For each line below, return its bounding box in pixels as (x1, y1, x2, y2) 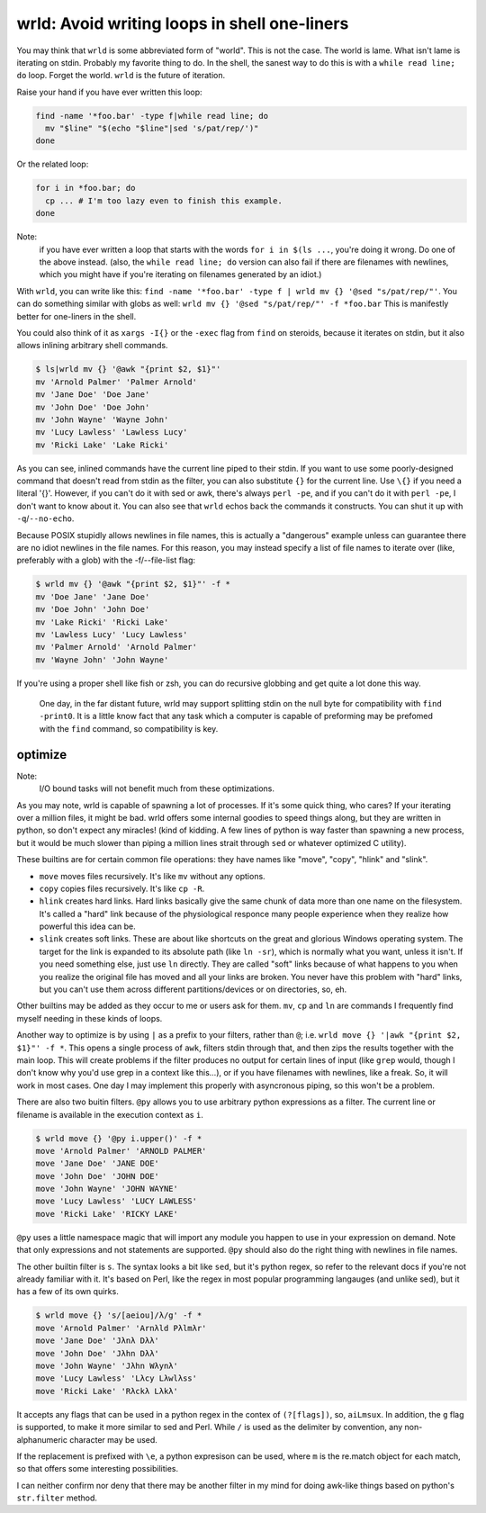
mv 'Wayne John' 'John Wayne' (35, 654, 169, 665)
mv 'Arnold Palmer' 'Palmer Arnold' (35, 376, 198, 387)
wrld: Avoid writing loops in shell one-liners (16, 14, 349, 33)
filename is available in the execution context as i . (16, 1109, 204, 1120)
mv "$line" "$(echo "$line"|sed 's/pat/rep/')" (45, 123, 259, 134)
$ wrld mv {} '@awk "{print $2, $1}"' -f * (35, 579, 231, 590)
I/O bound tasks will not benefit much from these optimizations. (39, 783, 274, 794)
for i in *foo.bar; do (35, 183, 136, 194)
